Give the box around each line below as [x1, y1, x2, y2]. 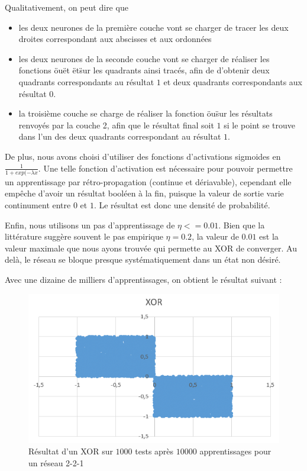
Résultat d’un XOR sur [28, 445, 113, 457]
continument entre [5, 199, 71, 211]
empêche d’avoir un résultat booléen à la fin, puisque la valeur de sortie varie [5, 187, 284, 199]
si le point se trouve [224, 118, 295, 131]
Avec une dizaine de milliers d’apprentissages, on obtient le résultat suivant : [5, 273, 282, 285]
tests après [135, 445, 174, 457]
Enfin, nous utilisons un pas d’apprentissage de [5, 218, 175, 231]
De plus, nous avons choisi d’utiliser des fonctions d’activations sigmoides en [5, 150, 281, 162]
